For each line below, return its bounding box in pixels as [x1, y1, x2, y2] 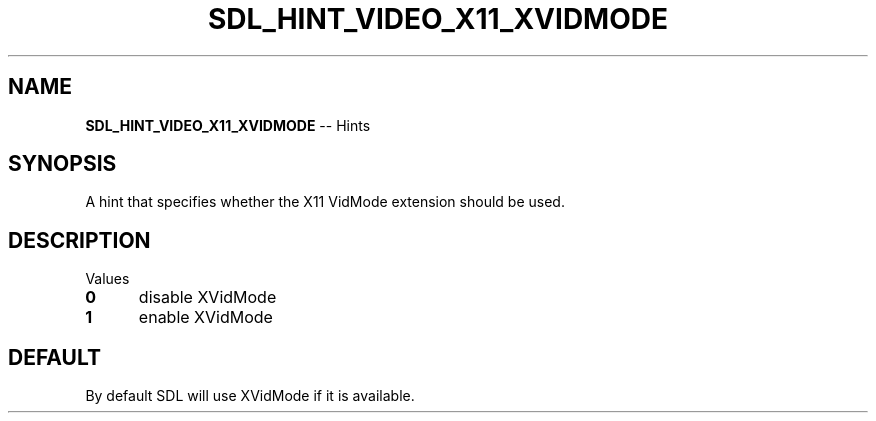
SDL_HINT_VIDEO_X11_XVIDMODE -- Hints [85, 116, 371, 134]
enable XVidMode [138, 307, 273, 328]
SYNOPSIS [8, 151, 117, 177]
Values [85, 270, 130, 288]
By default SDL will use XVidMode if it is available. [85, 387, 415, 405]
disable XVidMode [138, 287, 277, 308]
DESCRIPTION [8, 227, 151, 253]
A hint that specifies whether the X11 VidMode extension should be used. [85, 193, 565, 211]
